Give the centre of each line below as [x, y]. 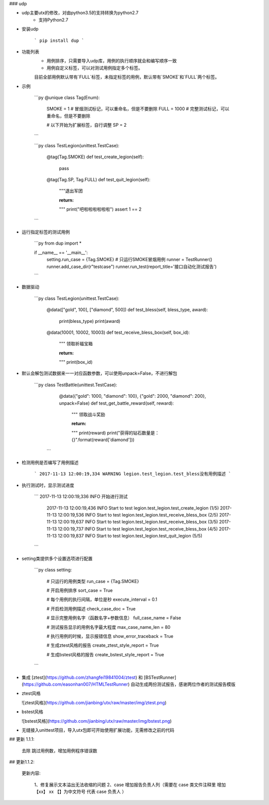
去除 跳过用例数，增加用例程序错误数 [59, 751]
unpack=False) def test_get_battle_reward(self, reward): [117, 403]
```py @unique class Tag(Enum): [67, 97]
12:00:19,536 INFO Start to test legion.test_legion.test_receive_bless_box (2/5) [138, 515]
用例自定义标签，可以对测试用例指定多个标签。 [95, 68]
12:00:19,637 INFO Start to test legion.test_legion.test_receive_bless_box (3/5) [138, 522]
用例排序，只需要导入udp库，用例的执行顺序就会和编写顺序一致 [112, 61]
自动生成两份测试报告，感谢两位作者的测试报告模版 [183, 684]
